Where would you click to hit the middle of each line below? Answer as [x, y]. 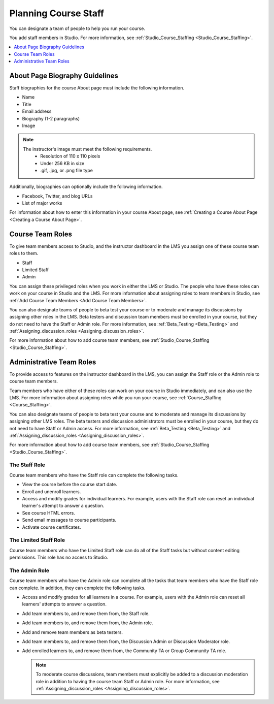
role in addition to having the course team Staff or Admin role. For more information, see [128, 681]
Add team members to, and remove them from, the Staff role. [86, 613]
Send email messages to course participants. [69, 520]
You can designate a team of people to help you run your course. [77, 28]
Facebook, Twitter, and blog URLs [57, 196]
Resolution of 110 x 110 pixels [70, 156]
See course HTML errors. [49, 513]
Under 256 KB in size [62, 163]
